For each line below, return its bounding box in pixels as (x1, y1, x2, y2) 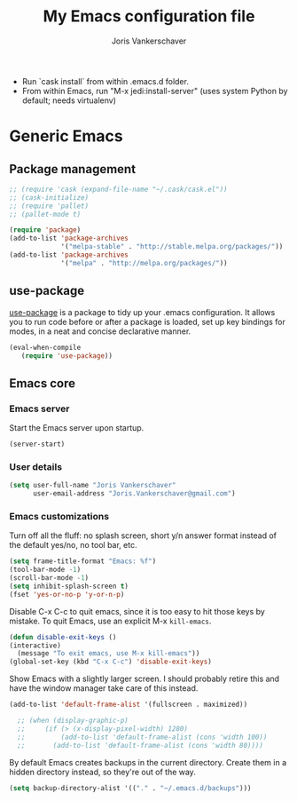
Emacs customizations (9, 510, 109, 522)
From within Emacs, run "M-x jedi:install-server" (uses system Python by (21, 85, 288, 96)
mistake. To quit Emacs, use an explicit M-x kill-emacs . (9, 615, 212, 626)
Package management (9, 162, 136, 177)
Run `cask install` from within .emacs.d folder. (21, 75, 189, 86)
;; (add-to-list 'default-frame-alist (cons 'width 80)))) (17, 741, 264, 749)
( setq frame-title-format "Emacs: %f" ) (9, 557, 157, 566)
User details (9, 460, 63, 472)
